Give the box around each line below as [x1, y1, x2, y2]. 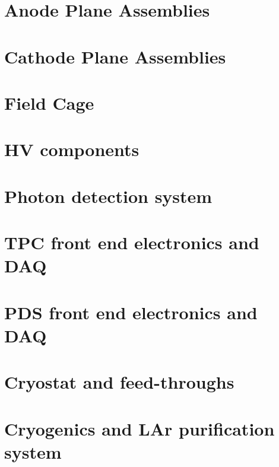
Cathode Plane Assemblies [4, 44, 226, 68]
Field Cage [4, 90, 94, 115]
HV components [4, 137, 139, 161]
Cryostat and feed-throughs [4, 370, 234, 394]
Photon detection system [4, 183, 213, 208]
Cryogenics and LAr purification [4, 416, 275, 440]
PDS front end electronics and [4, 300, 258, 324]
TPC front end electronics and [4, 230, 259, 255]
